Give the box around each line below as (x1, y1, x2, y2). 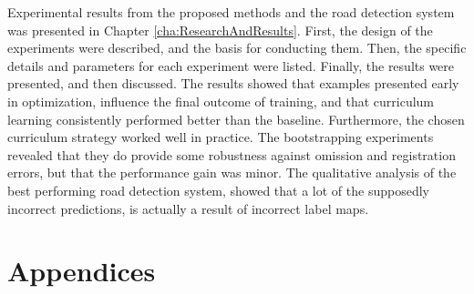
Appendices (7, 252, 156, 289)
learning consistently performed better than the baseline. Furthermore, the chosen (7, 109, 465, 128)
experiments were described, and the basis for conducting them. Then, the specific (7, 38, 467, 57)
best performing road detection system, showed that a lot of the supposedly (7, 180, 429, 199)
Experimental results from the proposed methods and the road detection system (7, 3, 455, 21)
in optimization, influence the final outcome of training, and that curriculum (7, 91, 435, 110)
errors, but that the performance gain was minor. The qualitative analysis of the (7, 163, 457, 182)
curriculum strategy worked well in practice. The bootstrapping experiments (7, 127, 434, 147)
